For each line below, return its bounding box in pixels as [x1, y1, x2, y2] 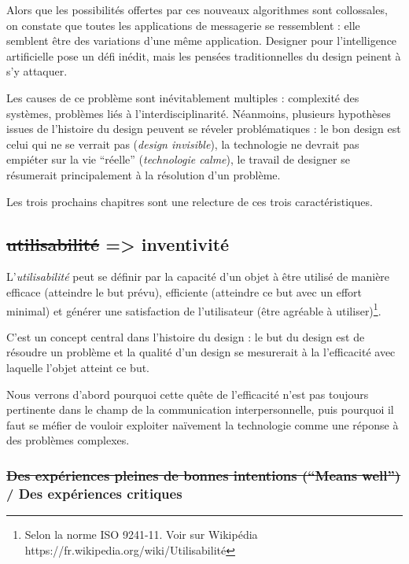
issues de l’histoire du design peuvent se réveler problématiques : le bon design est [6, 120, 401, 137]
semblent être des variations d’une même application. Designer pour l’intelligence [6, 32, 397, 49]
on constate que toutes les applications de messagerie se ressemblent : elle [6, 17, 360, 33]
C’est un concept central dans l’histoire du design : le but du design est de [6, 328, 365, 345]
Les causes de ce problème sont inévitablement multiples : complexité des [6, 89, 359, 105]
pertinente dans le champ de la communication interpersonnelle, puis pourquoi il [6, 401, 394, 418]
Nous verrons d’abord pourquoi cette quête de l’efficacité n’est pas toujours [6, 385, 369, 402]
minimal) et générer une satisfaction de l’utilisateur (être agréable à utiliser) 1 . [6, 300, 381, 319]
